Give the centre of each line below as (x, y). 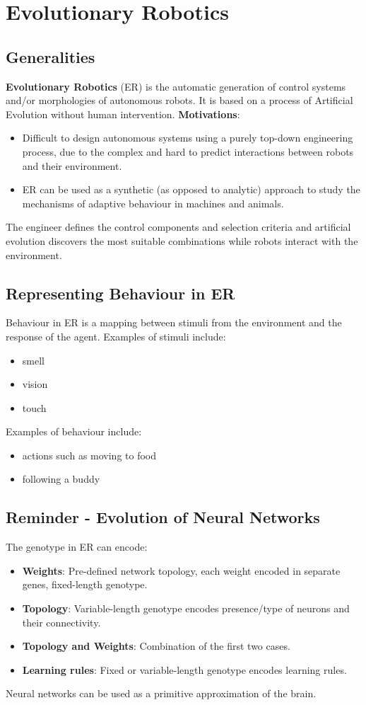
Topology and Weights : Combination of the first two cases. (156, 646)
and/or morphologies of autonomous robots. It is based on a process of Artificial (179, 100)
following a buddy (61, 479)
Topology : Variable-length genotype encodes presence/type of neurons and (186, 608)
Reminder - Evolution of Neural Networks (163, 517)
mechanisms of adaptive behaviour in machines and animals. (153, 203)
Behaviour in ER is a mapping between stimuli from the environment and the (174, 322)
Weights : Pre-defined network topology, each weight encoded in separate (181, 570)
